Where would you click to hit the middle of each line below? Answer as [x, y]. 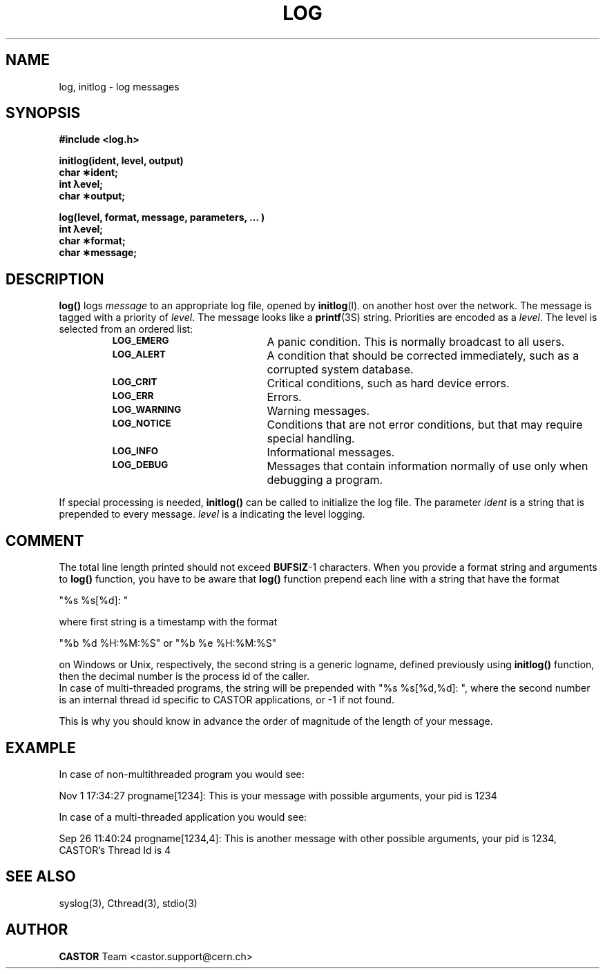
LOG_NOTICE [142, 423]
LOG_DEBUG [140, 465]
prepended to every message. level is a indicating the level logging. [212, 514]
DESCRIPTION [55, 279]
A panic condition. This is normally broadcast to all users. [416, 342]
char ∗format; [92, 241]
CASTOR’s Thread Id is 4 [115, 850]
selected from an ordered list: [126, 329]
